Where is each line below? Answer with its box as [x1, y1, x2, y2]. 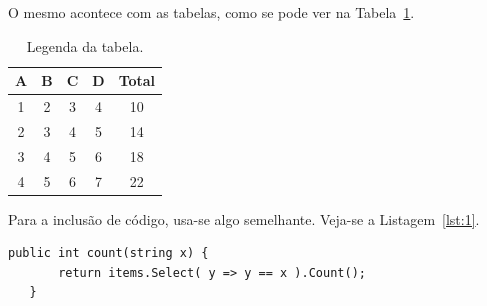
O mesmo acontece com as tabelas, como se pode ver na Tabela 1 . [8, 2, 415, 22]
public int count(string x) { [8, 246, 209, 261]
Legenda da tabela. [26, 35, 144, 56]
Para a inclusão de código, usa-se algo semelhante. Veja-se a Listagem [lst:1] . [8, 208, 480, 229]
